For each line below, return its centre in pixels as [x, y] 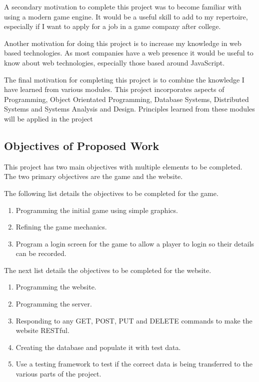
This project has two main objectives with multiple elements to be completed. [123, 166]
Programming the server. [54, 304]
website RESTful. [42, 330]
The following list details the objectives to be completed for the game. [111, 193]
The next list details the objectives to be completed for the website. [108, 270]
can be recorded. [41, 253]
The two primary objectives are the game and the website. [93, 176]
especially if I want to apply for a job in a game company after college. [112, 26]
